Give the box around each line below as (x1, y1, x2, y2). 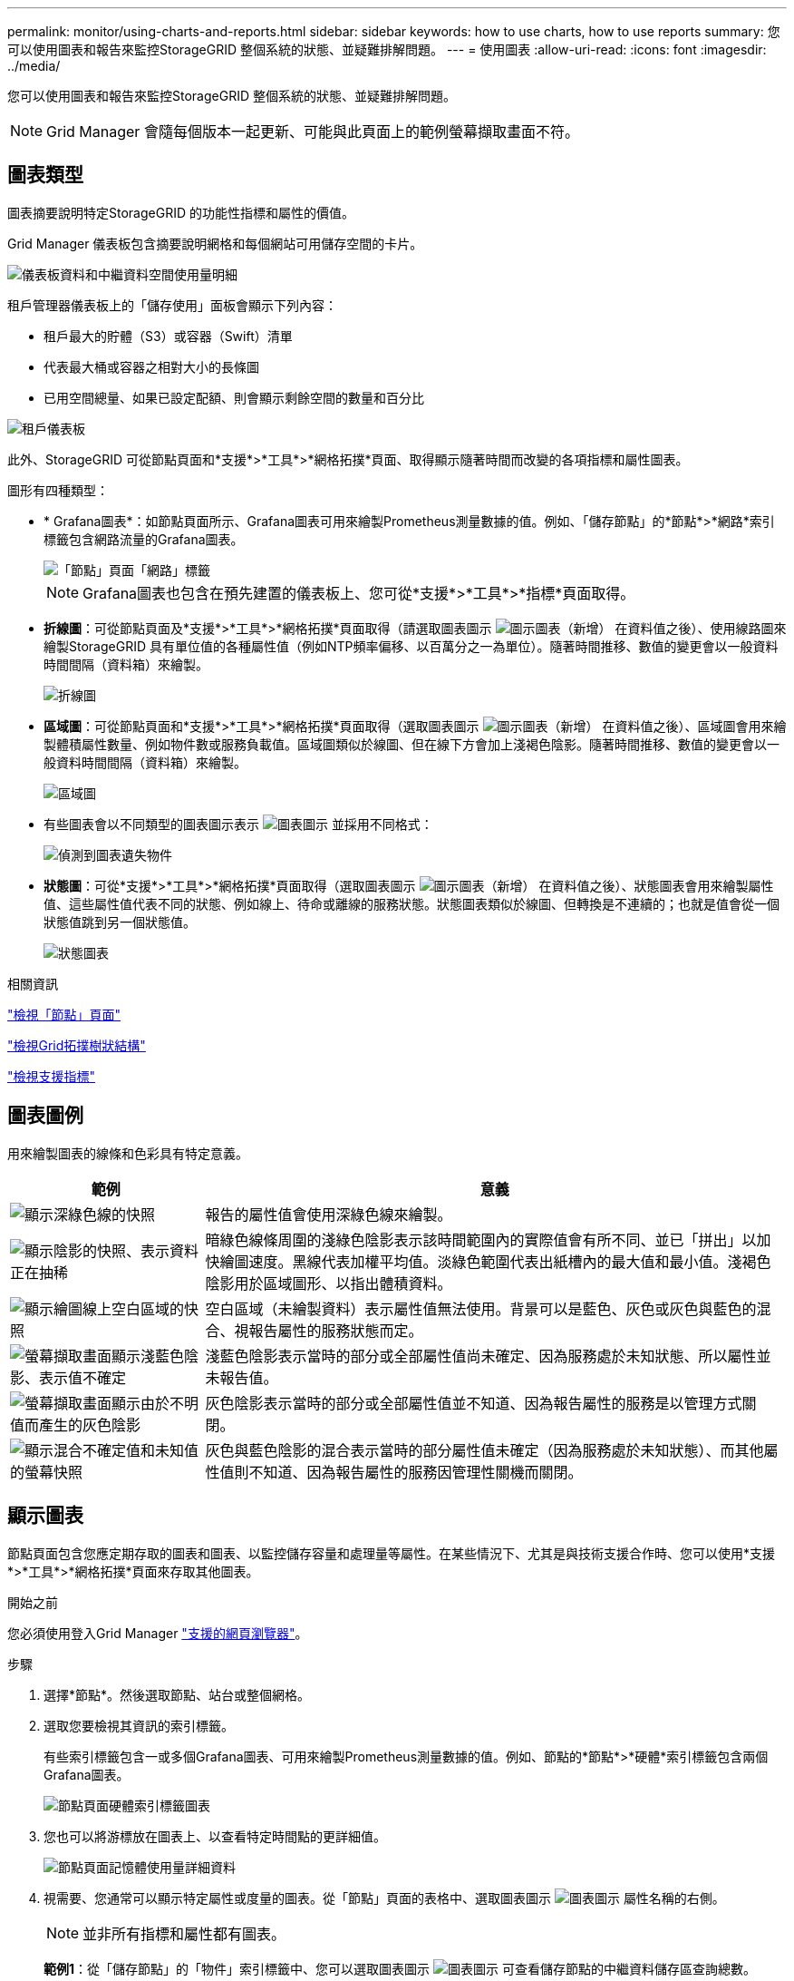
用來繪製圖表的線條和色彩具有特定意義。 (7, 1145, 248, 1161)
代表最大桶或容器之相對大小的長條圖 (44, 358, 259, 375)
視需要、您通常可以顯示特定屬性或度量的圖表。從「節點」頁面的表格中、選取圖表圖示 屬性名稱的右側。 (44, 1889, 725, 1906)
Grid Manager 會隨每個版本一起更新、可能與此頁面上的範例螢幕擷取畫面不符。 (46, 122, 579, 141)
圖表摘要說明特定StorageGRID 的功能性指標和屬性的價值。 (7, 204, 354, 220)
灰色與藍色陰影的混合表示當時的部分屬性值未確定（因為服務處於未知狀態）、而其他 (205, 1440, 764, 1459)
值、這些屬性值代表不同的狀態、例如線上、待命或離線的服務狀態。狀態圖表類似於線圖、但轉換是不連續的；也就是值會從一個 (44, 895, 779, 912)
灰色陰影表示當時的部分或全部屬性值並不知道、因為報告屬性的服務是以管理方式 (205, 1393, 742, 1412)
